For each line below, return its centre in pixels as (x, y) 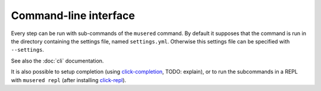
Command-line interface (73, 15)
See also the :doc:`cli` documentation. (57, 61)
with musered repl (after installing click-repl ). (69, 80)
